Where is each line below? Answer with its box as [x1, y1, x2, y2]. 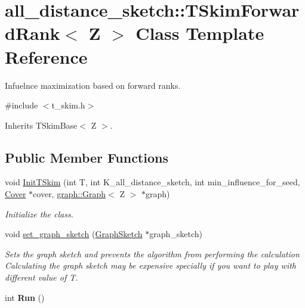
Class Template [135, 21, 264, 45]
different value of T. [5, 271, 78, 284]
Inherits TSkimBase [5, 119, 78, 131]
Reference [5, 44, 88, 69]
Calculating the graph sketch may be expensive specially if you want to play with [5, 259, 296, 272]
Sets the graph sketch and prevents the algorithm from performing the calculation [5, 247, 300, 260]
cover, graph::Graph [33, 188, 106, 200]
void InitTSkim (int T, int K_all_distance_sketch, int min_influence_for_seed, [5, 176, 300, 188]
